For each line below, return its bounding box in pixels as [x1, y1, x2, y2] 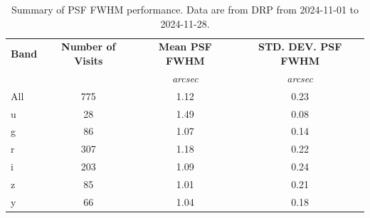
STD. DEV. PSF [258, 39, 342, 54]
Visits [74, 53, 103, 68]
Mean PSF [158, 39, 212, 54]
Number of [61, 39, 116, 54]
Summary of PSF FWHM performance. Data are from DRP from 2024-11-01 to [11, 2, 359, 16]
